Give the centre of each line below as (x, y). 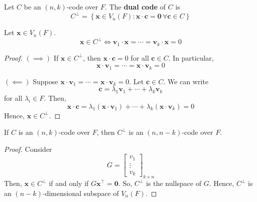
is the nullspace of (174, 183)
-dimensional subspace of (81, 193)
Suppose (46, 81)
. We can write (186, 81)
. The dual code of (135, 7)
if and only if (69, 183)
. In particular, (191, 57)
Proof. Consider (28, 149)
